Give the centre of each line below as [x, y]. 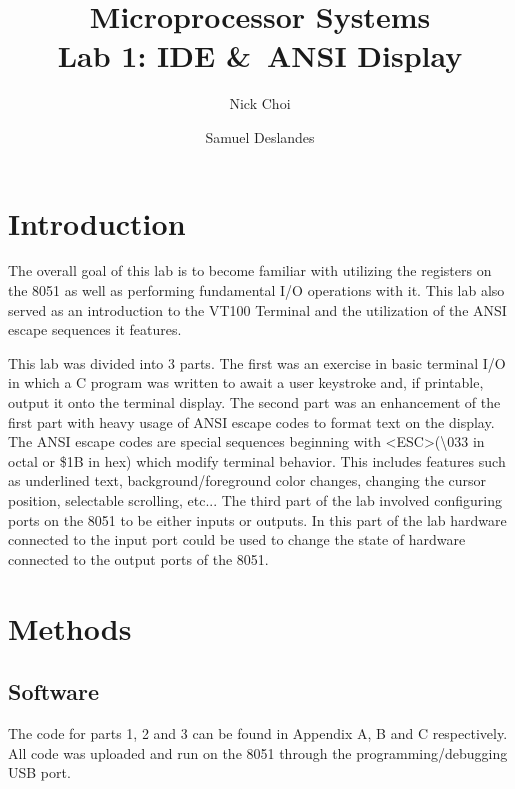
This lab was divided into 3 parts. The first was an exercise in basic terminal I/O [257, 362]
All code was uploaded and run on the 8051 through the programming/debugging [258, 752]
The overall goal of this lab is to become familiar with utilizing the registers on [250, 270]
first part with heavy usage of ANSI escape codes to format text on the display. [251, 421]
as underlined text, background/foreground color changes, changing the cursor [247, 480]
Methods [70, 627]
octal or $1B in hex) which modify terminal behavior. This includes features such [257, 460]
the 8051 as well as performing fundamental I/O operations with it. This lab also [256, 290]
